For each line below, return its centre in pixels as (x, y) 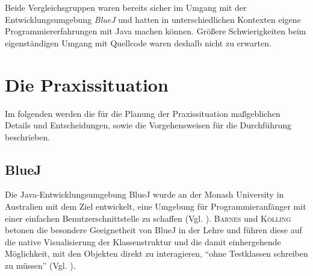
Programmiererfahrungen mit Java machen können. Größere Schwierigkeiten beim (156, 31)
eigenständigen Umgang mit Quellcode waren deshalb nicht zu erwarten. (138, 42)
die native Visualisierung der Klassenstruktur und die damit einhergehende (143, 241)
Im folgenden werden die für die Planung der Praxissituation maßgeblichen (143, 113)
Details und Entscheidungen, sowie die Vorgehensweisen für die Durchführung (148, 125)
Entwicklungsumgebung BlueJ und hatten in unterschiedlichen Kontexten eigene (153, 19)
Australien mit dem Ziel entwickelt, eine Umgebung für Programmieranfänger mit (156, 206)
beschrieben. (28, 136)
